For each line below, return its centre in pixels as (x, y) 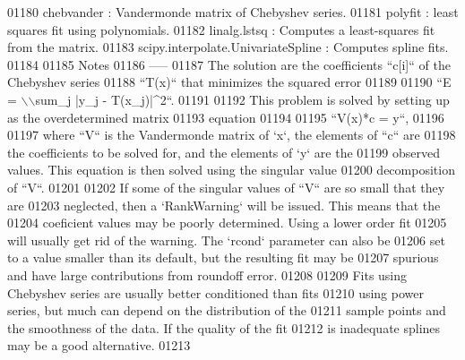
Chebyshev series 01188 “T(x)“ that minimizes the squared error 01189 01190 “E (229, 82)
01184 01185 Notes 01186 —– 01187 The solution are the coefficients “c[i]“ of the (229, 64)
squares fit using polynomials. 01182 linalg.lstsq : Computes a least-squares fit (221, 29)
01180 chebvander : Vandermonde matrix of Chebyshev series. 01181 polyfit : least (233, 12)
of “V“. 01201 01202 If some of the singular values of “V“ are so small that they (226, 187)
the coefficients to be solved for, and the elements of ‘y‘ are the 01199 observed (224, 152)
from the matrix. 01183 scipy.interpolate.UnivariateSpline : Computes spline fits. (228, 47)
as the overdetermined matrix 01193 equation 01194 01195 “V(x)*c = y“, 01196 (226, 117)
